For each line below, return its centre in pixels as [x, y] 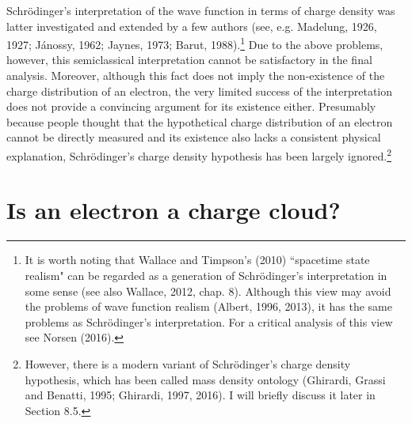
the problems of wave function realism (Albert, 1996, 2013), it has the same [208, 306]
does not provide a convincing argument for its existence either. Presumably [191, 106]
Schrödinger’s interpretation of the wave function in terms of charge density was [201, 10]
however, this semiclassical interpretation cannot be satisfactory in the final [189, 60]
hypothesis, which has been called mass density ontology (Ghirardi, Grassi [205, 379]
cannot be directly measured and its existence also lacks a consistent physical [194, 137]
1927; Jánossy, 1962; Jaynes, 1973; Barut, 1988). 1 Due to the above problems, [195, 43]
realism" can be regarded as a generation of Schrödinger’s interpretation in [206, 275]
